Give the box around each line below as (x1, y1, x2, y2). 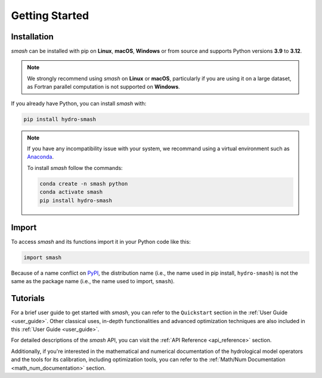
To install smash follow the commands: (27, 164, 123, 171)
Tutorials (11, 293, 45, 303)
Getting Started (11, 9, 89, 22)
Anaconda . (27, 153, 54, 160)
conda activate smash (39, 188, 103, 196)
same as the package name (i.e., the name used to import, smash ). (11, 278, 175, 285)
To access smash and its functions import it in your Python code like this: (11, 238, 191, 246)
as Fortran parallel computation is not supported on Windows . (27, 83, 180, 91)
